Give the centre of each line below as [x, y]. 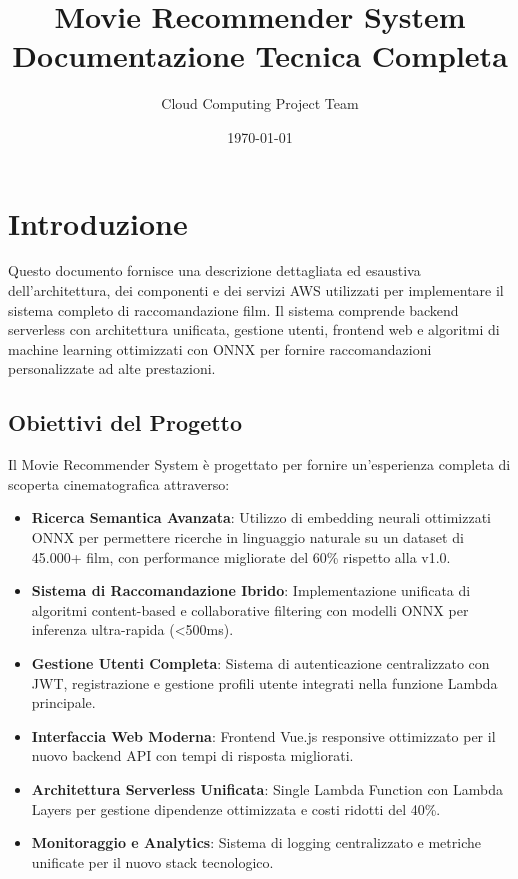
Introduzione [98, 222]
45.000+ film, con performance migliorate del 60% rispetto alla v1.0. [241, 556]
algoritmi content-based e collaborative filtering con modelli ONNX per [250, 609]
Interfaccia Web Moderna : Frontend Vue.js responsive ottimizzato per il [263, 735]
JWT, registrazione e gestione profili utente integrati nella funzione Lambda [264, 682]
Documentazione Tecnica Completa [260, 55]
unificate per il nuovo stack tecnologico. [152, 861]
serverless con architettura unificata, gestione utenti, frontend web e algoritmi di [254, 329]
